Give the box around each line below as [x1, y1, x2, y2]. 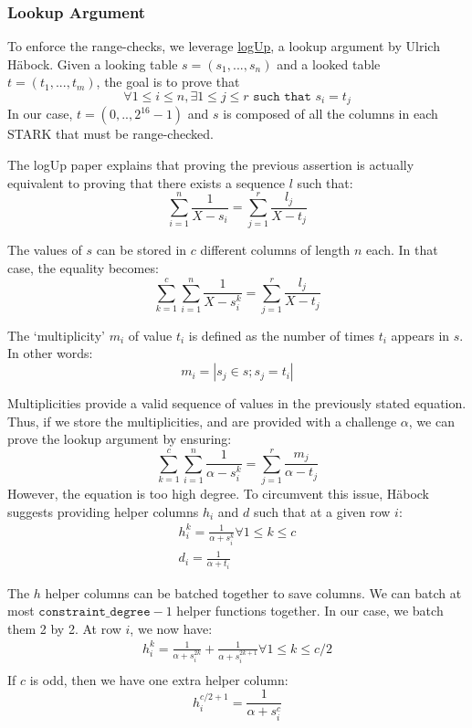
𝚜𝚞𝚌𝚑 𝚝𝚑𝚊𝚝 [253, 90, 311, 103]
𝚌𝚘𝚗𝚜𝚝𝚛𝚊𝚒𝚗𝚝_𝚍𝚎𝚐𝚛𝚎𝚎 [38, 606, 151, 619]
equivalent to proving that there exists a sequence [7, 173, 286, 192]
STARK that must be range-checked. [7, 124, 214, 143]
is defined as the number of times [188, 325, 375, 344]
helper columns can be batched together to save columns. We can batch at [45, 583, 462, 602]
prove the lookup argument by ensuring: [7, 429, 232, 448]
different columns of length [200, 240, 351, 259]
